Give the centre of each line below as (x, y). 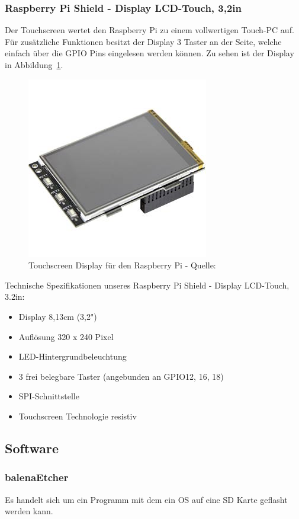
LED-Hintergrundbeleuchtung (73, 356)
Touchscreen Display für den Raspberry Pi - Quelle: (122, 265)
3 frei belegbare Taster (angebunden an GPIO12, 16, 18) (121, 376)
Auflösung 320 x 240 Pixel (66, 336)
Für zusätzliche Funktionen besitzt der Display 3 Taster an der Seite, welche (143, 41)
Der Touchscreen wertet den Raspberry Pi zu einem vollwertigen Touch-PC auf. (149, 30)
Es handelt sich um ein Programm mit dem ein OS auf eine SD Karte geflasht (146, 499)
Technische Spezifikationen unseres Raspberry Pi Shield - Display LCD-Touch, (147, 285)
